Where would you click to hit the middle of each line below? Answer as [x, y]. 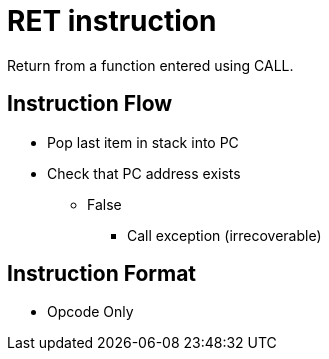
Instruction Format [102, 274]
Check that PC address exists [144, 173]
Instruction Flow [90, 104]
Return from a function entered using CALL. [150, 65]
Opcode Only [90, 312]
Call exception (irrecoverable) [224, 235]
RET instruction [112, 21]
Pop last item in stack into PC [143, 142]
